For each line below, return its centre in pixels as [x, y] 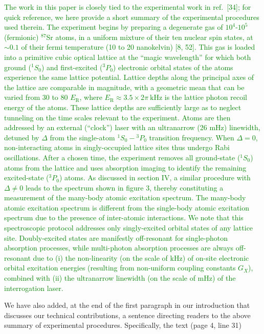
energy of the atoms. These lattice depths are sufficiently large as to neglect [123, 107]
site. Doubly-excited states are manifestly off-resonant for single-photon [116, 237]
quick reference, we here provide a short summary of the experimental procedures [132, 17]
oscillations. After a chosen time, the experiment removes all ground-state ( [122, 157]
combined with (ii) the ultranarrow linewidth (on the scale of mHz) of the [120, 278]
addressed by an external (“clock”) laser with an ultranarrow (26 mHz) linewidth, [132, 127]
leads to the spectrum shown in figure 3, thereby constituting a [124, 187]
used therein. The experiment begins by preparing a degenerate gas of [114, 27]
